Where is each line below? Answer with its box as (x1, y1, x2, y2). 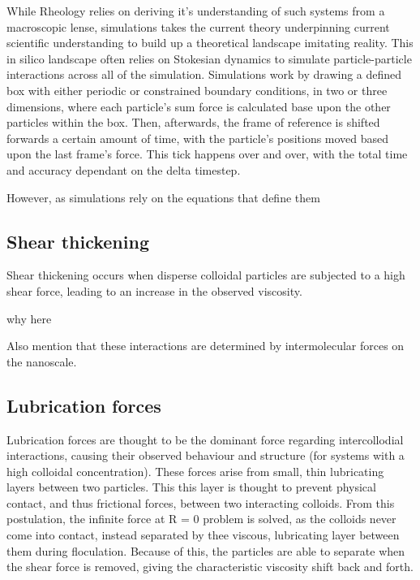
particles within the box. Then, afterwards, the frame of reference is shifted (6, 114, 380, 131)
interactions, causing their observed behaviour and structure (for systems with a (6, 447, 405, 464)
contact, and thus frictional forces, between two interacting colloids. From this (6, 494, 395, 511)
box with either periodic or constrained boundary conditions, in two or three (6, 81, 388, 98)
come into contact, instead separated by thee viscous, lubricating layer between (6, 526, 400, 543)
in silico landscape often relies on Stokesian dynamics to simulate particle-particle (6, 50, 412, 67)
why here (6, 309, 52, 327)
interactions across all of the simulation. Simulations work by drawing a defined (6, 66, 402, 83)
